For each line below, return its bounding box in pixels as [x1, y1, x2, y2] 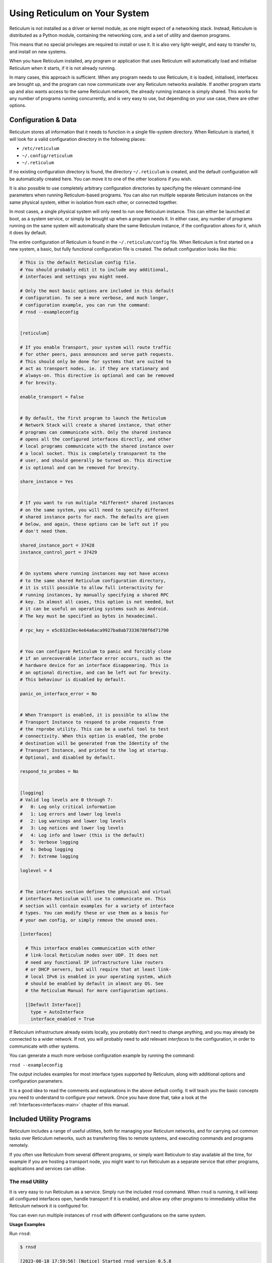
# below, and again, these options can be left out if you [20, 521, 169, 527]
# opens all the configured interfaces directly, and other [20, 436, 172, 442]
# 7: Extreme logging [20, 854, 79, 859]
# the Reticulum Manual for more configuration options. [25, 988, 169, 994]
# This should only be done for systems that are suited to [20, 359, 172, 364]
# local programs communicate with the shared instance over [20, 444, 174, 449]
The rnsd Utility [9, 1178, 48, 1185]
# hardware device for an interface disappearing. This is [20, 662, 169, 668]
